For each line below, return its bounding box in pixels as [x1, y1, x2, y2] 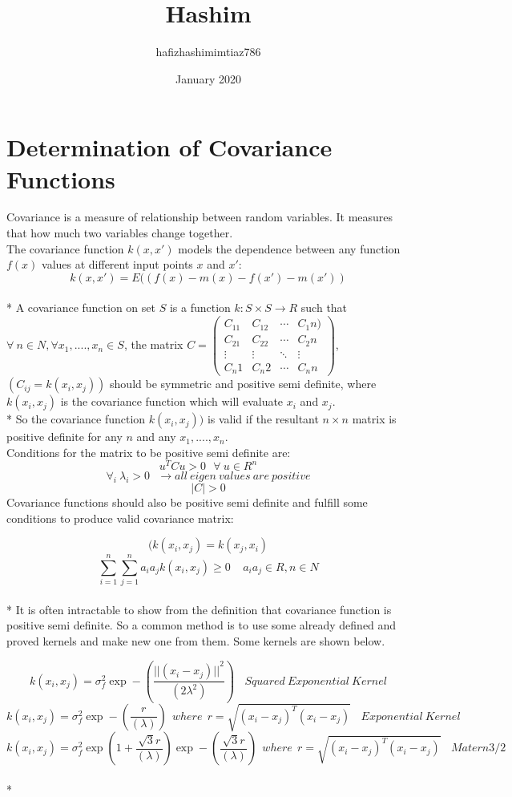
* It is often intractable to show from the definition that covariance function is [6, 601, 392, 617]
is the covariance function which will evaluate [60, 393, 284, 410]
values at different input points [42, 256, 193, 273]
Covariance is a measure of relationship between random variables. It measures [6, 208, 393, 225]
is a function [169, 299, 231, 316]
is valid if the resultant [207, 411, 319, 427]
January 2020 [175, 70, 241, 87]
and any [136, 428, 176, 445]
